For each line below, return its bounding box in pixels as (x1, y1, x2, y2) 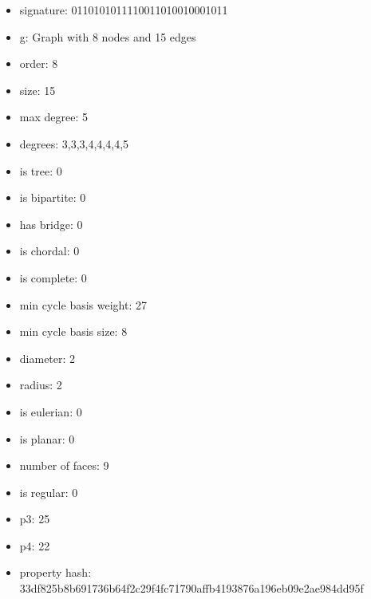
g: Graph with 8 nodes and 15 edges (19, 28, 196, 45)
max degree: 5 (19, 108, 88, 125)
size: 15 (19, 81, 56, 98)
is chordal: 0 (19, 242, 80, 259)
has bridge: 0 (19, 215, 83, 232)
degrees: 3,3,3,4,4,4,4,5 (19, 135, 129, 152)
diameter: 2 (19, 349, 76, 366)
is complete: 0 (19, 269, 87, 286)
